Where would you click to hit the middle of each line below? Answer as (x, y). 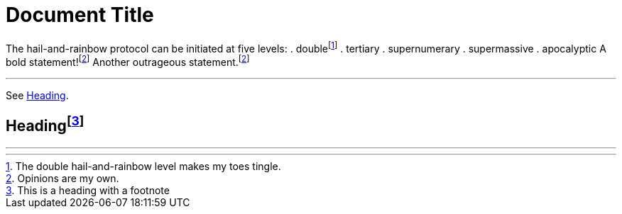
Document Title (80, 15)
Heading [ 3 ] (45, 124)
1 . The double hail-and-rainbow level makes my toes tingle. (143, 166)
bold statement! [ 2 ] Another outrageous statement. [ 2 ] (128, 61)
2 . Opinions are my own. (62, 178)
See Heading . (37, 96)
